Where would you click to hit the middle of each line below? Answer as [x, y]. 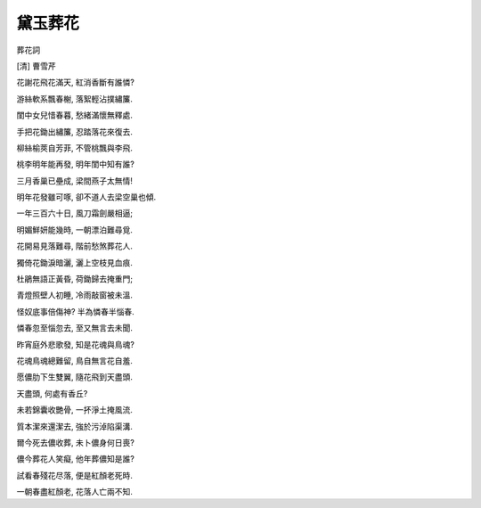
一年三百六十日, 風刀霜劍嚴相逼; [75, 213]
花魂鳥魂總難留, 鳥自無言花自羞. [75, 360]
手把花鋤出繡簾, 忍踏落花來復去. [75, 131]
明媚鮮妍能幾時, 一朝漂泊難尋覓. [75, 229]
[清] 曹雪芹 [37, 66]
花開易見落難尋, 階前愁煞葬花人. [75, 246]
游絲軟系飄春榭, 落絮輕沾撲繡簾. [75, 99]
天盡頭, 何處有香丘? [52, 393]
